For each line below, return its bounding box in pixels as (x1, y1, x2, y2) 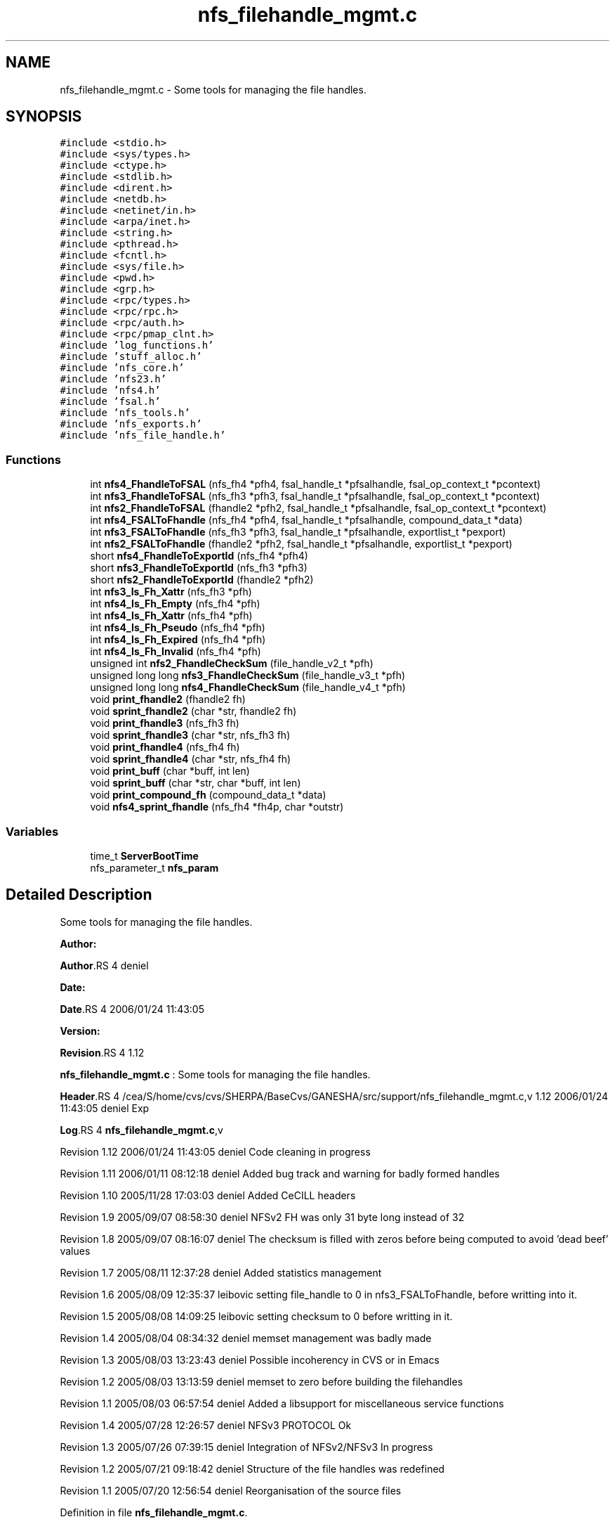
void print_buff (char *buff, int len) (90, 765, 250, 777)
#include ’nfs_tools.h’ (60, 407, 190, 419)
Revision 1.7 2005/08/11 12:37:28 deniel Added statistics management (60, 1266, 382, 1279)
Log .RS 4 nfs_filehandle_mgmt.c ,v (60, 1123, 223, 1136)
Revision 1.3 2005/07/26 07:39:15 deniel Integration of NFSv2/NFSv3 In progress (60, 1440, 433, 1453)
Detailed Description (6, 886, 152, 904)
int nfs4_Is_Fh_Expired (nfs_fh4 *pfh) (90, 633, 266, 646)
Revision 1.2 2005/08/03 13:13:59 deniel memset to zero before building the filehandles (60, 1375, 463, 1388)
